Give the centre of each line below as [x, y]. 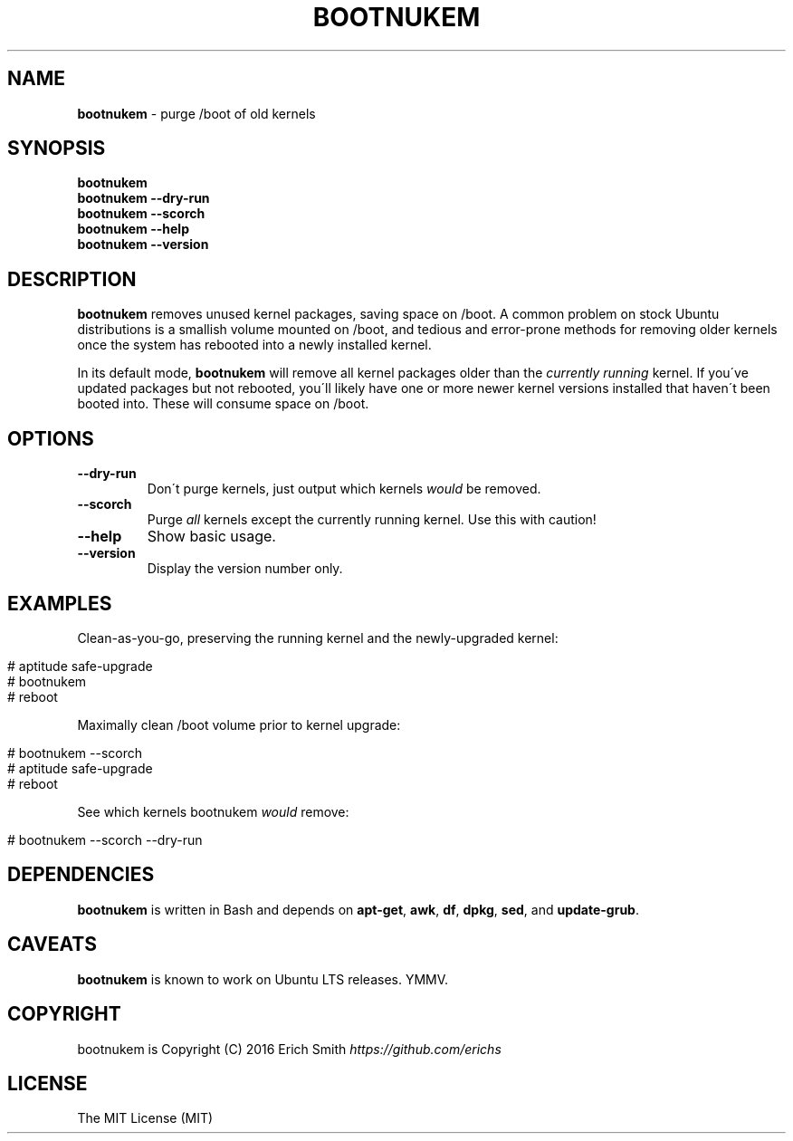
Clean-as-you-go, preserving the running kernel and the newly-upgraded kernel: [318, 638]
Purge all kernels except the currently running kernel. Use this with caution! [372, 520]
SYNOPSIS [57, 149]
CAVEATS [52, 944]
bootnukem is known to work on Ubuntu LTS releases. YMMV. [263, 979]
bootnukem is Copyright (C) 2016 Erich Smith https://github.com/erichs [289, 1049]
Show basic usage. [211, 537]
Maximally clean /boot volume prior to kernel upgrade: [239, 724]
